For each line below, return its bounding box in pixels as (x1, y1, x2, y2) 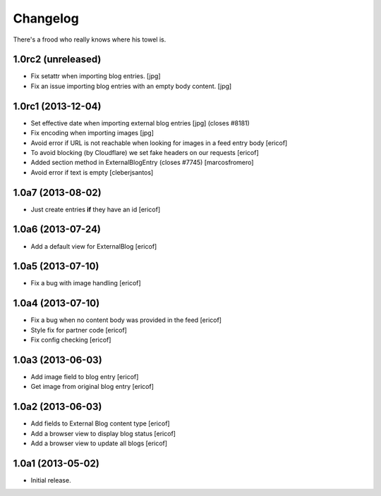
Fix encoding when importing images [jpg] (30, 129, 155, 137)
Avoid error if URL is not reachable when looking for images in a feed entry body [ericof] (30, 138, 288, 147)
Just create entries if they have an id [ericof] (30, 205, 161, 213)
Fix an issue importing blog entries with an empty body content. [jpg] (30, 82, 232, 90)
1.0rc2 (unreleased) (13, 54, 102, 66)
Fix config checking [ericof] (30, 335, 111, 345)
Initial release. (30, 476, 71, 484)
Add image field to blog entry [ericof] (30, 373, 139, 381)
